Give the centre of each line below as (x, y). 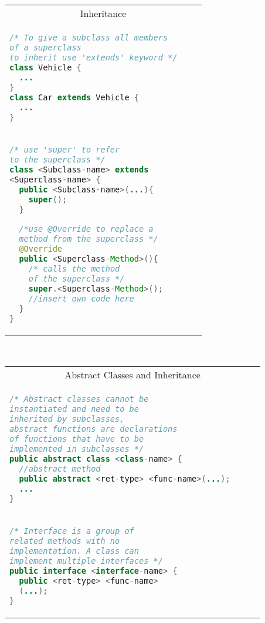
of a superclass (45, 47)
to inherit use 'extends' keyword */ (94, 57)
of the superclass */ (77, 278)
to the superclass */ (57, 159)
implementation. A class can (74, 551)
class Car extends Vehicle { (74, 97)
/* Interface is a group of (72, 531)
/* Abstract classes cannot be (79, 399)
